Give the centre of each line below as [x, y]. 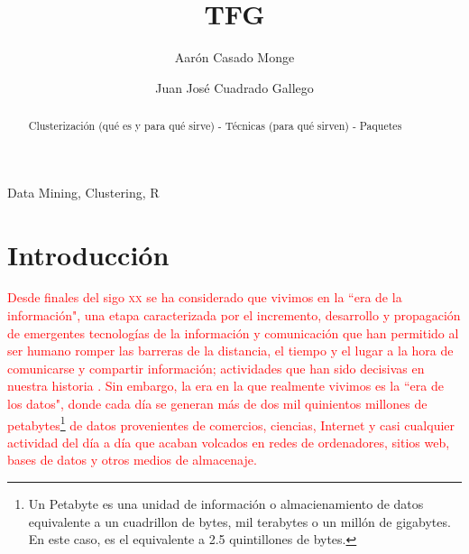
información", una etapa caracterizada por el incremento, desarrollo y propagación [234, 315]
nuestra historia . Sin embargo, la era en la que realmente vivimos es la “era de [225, 386]
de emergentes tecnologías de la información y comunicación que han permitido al [233, 332]
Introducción [88, 254]
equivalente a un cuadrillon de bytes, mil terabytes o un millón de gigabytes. [239, 521]
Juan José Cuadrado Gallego [234, 87]
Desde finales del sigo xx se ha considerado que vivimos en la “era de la [205, 297]
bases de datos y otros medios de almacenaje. [132, 460]
